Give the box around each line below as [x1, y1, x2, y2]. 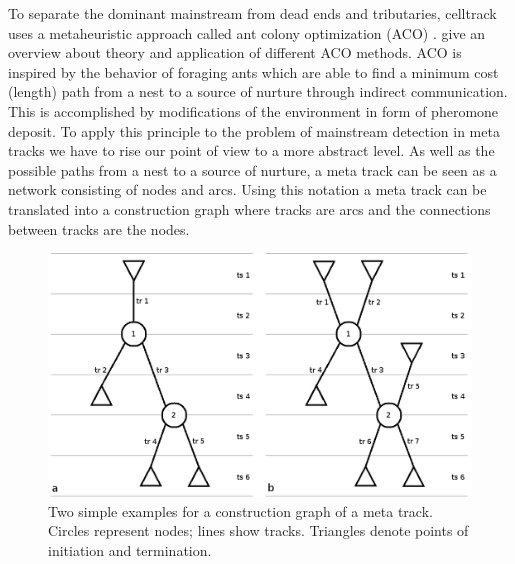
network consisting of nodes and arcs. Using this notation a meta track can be [8, 179, 487, 200]
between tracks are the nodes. [8, 218, 190, 239]
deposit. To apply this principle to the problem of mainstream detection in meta [8, 120, 500, 141]
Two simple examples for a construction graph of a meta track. [48, 500, 433, 521]
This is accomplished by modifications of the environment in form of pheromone [8, 100, 499, 121]
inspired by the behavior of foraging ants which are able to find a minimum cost [8, 61, 499, 82]
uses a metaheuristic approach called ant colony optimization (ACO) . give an [8, 22, 486, 43]
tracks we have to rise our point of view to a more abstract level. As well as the [8, 140, 495, 161]
